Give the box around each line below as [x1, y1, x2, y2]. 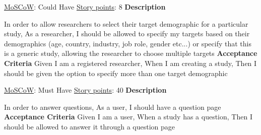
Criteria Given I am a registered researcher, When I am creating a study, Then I [4, 57, 257, 68]
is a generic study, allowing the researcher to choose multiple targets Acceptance [4, 48, 257, 58]
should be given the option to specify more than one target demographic [4, 67, 228, 78]
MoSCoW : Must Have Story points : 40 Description [4, 85, 167, 95]
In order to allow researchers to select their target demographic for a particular [4, 18, 248, 29]
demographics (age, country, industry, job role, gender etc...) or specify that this [4, 38, 251, 48]
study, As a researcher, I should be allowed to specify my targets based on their [4, 28, 250, 39]
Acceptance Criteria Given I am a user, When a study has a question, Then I [4, 111, 252, 122]
